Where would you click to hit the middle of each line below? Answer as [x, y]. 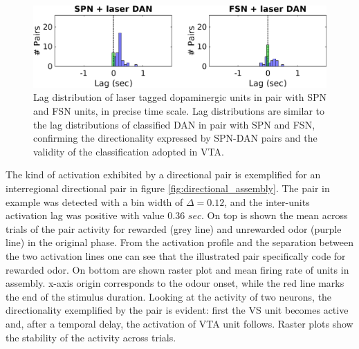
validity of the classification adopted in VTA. [129, 151]
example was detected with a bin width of [94, 201]
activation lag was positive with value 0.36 [95, 215]
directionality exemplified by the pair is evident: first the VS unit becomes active [177, 310]
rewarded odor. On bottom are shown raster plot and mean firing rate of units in [177, 269]
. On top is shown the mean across [274, 215]
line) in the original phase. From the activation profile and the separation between [179, 242]
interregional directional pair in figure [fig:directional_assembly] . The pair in [168, 188]
